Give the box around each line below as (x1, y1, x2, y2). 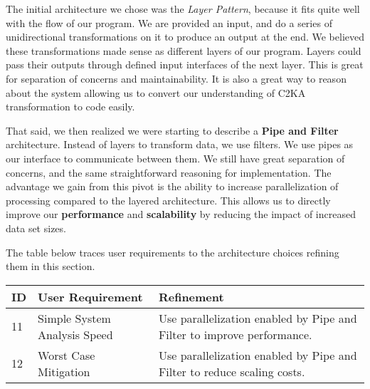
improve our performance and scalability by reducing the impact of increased (6, 207, 356, 222)
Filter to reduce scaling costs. (158, 363, 305, 380)
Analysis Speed (38, 326, 113, 343)
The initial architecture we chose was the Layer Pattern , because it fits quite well (6, 1, 360, 16)
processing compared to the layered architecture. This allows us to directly (6, 192, 331, 207)
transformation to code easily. (6, 99, 135, 114)
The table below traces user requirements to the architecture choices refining (6, 244, 339, 259)
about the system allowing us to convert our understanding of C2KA (6, 85, 306, 100)
